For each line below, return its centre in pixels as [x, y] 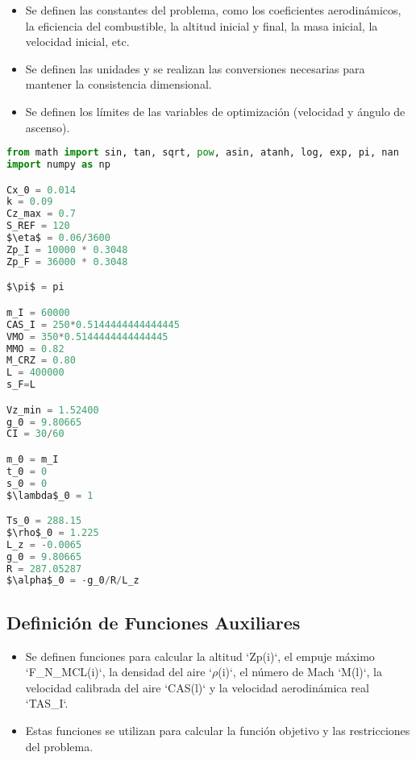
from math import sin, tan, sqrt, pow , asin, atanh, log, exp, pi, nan [203, 153]
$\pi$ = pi [35, 287]
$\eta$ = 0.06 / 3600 [58, 238]
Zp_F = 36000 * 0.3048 [67, 262]
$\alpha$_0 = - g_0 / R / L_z [73, 581]
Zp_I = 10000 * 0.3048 [67, 249]
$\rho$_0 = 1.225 [53, 532]
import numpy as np [58, 165]
